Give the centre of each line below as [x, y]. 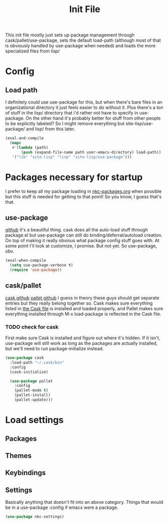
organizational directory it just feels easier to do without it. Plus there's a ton [84, 107]
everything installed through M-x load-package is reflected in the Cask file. [83, 314]
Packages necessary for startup [74, 177]
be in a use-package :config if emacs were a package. [62, 507]
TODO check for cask [32, 327]
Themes [18, 456]
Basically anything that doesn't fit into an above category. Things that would [84, 502]
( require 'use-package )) [36, 270]
